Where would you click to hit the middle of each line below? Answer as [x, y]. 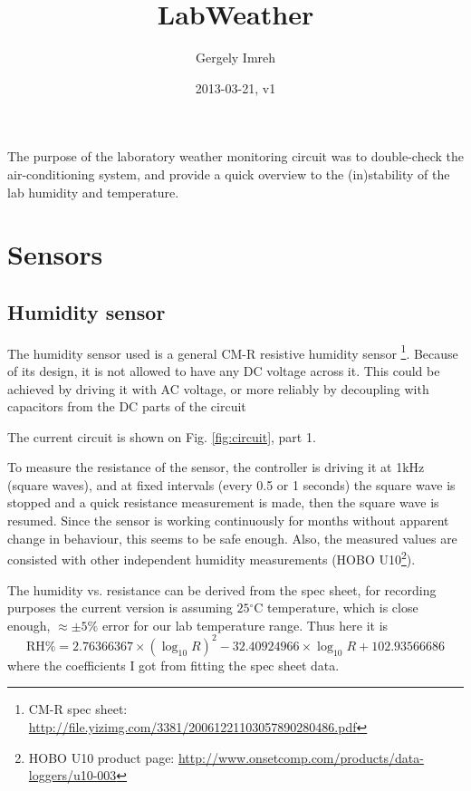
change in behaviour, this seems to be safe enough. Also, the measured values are [232, 538]
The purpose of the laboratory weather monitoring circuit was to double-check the [235, 156]
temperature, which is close [342, 608]
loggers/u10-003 [72, 775]
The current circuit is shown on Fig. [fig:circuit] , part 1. [162, 436]
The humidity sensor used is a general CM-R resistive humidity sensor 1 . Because [233, 352]
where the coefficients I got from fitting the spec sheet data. [173, 665]
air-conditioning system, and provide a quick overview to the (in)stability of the [229, 174]
